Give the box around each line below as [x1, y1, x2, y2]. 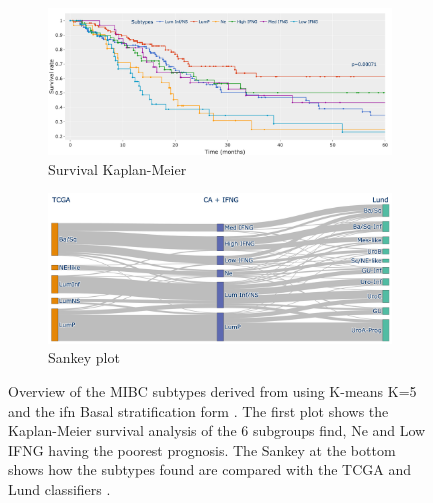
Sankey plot [48, 347, 120, 368]
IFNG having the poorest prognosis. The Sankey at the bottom [8, 439, 396, 460]
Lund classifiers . [8, 478, 111, 499]
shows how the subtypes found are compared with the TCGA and [8, 459, 411, 480]
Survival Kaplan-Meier [48, 158, 187, 179]
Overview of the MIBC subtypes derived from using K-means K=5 [8, 381, 417, 402]
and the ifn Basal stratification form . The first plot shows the [8, 400, 389, 421]
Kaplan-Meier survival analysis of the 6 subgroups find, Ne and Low [8, 420, 426, 441]
